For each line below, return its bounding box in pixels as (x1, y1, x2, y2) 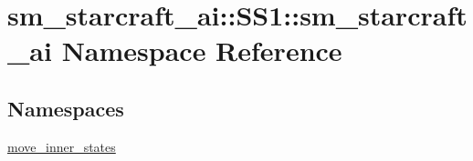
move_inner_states (7, 136, 116, 156)
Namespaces (7, 94, 124, 122)
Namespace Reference (61, 32, 342, 69)
